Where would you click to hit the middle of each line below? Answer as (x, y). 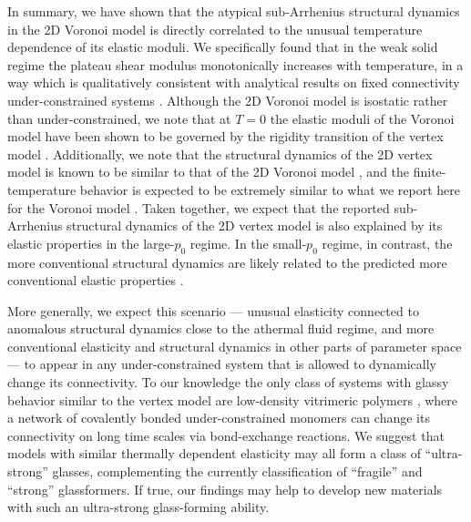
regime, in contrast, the (387, 243)
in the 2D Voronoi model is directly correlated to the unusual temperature (215, 29)
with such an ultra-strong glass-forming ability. (138, 507)
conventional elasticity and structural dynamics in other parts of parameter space (235, 346)
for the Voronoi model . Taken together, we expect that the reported (199, 207)
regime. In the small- (248, 243)
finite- (430, 172)
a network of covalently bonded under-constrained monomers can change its (219, 418)
